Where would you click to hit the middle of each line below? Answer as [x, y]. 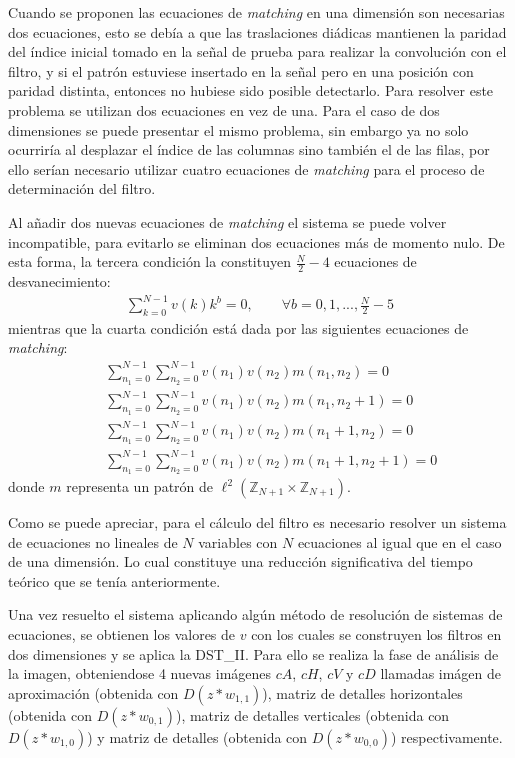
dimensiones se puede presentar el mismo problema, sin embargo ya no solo [238, 129]
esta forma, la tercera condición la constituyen [149, 261]
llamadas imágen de [441, 673]
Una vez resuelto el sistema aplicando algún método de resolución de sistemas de [255, 614]
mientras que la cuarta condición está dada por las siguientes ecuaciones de [238, 327]
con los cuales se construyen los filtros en [376, 633]
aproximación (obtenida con [93, 692]
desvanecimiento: [59, 280]
